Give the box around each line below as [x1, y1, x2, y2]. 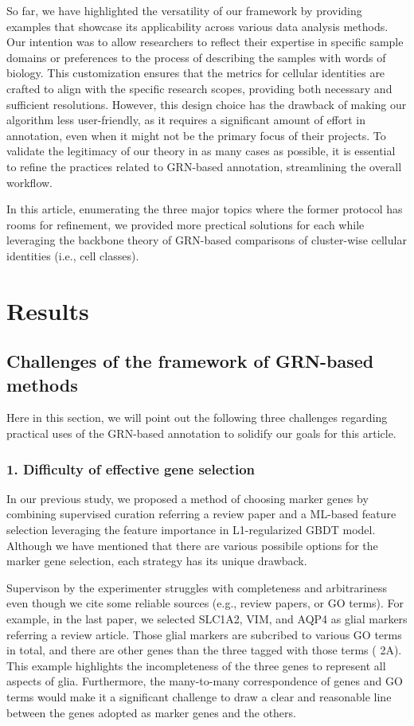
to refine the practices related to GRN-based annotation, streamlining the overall [6, 158, 402, 174]
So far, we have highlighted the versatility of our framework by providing [6, 2, 362, 18]
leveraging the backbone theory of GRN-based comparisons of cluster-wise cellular [6, 232, 407, 248]
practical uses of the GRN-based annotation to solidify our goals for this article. [6, 425, 396, 442]
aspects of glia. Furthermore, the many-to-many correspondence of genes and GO [6, 673, 403, 689]
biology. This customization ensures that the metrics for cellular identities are [6, 64, 385, 81]
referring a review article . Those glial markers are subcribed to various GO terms [6, 626, 402, 642]
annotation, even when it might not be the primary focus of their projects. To [6, 127, 386, 143]
